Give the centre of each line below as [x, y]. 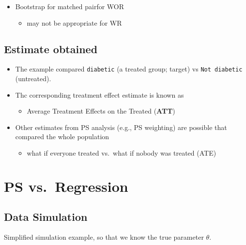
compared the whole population [62, 137]
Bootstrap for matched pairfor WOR [70, 6]
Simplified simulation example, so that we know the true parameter [104, 237]
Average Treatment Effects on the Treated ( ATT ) [101, 111]
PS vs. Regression [66, 186]
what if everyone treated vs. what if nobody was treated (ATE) [122, 153]
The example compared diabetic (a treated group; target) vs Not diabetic [129, 69]
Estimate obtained [51, 49]
